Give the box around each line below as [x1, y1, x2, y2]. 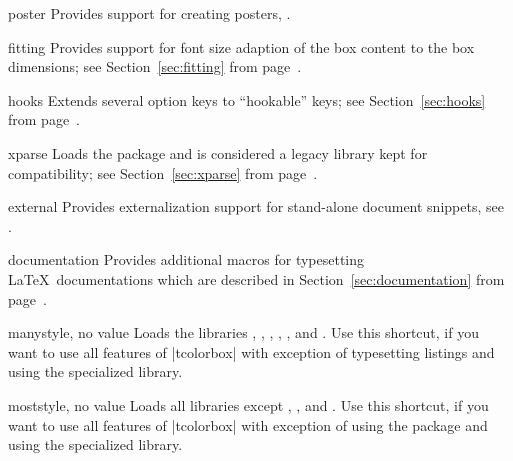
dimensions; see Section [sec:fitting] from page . [8, 56, 302, 77]
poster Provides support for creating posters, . [8, 3, 291, 23]
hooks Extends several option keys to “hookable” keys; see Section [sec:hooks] [8, 89, 486, 110]
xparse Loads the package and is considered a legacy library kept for [8, 142, 428, 163]
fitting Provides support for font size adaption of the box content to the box [8, 36, 475, 57]
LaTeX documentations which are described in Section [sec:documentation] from [8, 268, 505, 289]
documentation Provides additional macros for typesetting [8, 249, 365, 270]
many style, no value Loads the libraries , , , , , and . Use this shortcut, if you [8, 322, 479, 343]
